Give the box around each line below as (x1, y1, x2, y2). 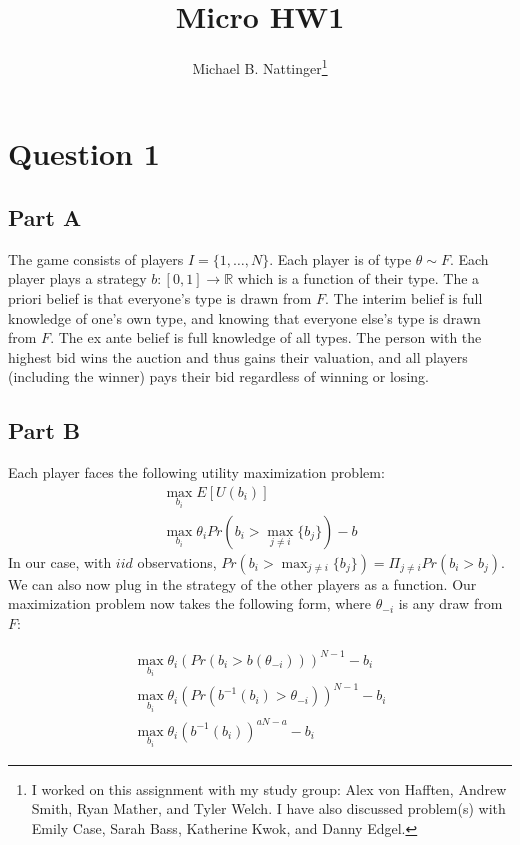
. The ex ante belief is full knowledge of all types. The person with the (50, 327, 482, 348)
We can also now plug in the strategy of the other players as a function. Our (8, 573, 477, 594)
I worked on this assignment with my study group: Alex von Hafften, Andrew (31, 778, 507, 799)
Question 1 (8, 133, 160, 174)
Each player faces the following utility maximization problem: (8, 462, 385, 483)
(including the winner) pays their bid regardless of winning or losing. (8, 366, 429, 387)
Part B (8, 415, 81, 446)
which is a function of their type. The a (237, 268, 480, 289)
